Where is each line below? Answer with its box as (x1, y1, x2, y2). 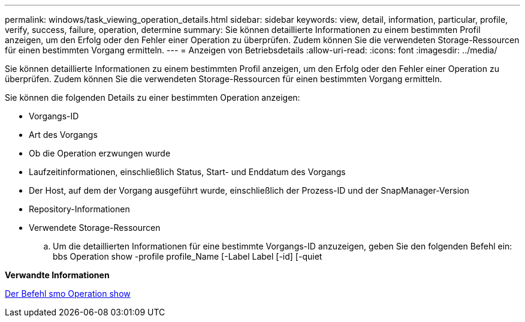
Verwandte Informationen (5, 270, 110, 280)
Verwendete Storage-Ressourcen (29, 222, 161, 233)
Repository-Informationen (29, 204, 130, 214)
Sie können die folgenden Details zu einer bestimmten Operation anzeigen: (5, 92, 300, 103)
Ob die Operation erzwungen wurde (29, 148, 171, 158)
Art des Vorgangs (29, 130, 98, 140)
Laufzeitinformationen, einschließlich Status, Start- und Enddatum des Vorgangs (29, 167, 346, 177)
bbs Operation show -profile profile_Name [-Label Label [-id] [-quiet (53, 251, 322, 261)
